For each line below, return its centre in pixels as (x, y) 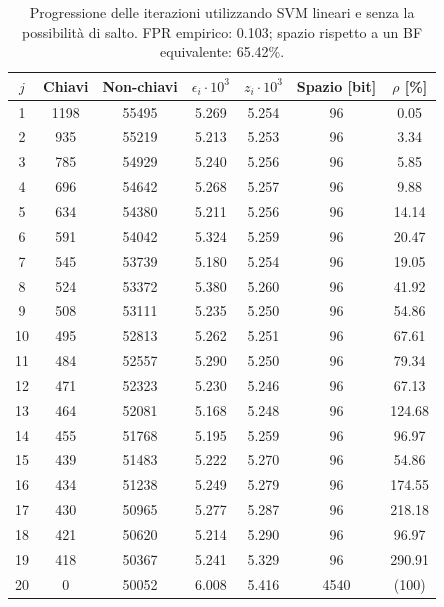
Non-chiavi (140, 85)
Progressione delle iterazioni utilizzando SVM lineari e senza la (222, 12)
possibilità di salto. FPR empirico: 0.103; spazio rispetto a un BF (222, 31)
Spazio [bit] (336, 85)
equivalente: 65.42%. (222, 51)
